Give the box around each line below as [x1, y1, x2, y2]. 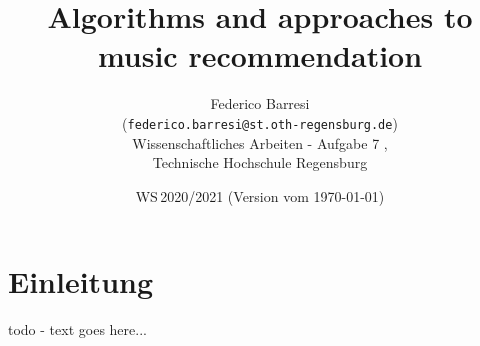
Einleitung [8, 261, 154, 302]
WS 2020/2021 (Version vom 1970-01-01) [135, 185, 385, 206]
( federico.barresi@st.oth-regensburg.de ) [122, 112, 398, 133]
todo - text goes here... [8, 319, 147, 340]
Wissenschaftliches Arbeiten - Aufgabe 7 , [132, 132, 388, 153]
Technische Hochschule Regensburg [152, 152, 368, 173]
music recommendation [97, 35, 423, 76]
